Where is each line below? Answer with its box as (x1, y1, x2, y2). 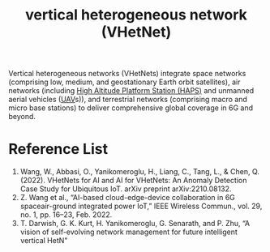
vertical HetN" (19, 236, 68, 246)
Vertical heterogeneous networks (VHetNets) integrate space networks (8, 69, 246, 79)
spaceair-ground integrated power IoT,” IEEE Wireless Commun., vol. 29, (19, 201, 263, 211)
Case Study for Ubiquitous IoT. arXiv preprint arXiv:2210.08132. (19, 184, 232, 194)
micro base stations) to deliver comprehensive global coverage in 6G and (8, 103, 254, 113)
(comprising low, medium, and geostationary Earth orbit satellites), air (8, 77, 241, 87)
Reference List (8, 140, 108, 159)
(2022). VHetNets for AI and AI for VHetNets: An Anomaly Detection (19, 176, 247, 186)
